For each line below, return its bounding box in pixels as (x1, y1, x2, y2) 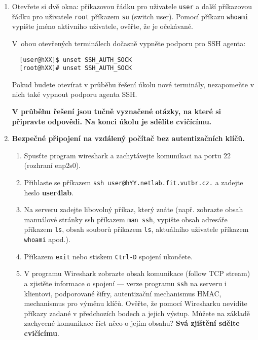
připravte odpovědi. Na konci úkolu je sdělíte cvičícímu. (12, 116, 212, 126)
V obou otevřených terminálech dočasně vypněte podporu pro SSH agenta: (12, 38, 246, 48)
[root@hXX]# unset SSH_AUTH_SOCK (19, 64, 132, 72)
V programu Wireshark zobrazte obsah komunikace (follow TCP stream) (24, 268, 250, 279)
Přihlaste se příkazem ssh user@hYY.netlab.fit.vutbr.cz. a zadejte (24, 177, 243, 187)
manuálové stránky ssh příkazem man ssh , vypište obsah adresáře (24, 214, 228, 224)
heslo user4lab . (24, 187, 74, 197)
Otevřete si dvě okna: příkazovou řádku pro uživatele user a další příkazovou (12, 1, 252, 11)
